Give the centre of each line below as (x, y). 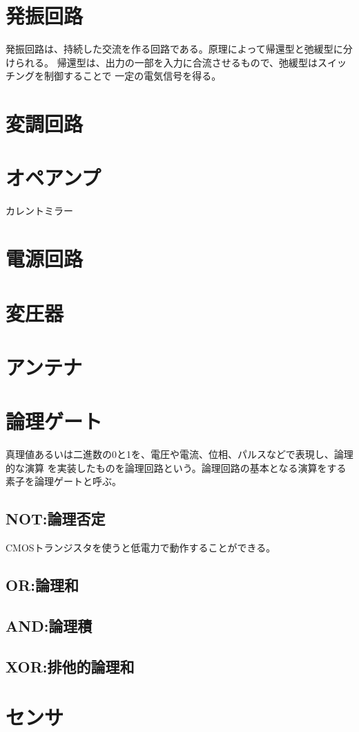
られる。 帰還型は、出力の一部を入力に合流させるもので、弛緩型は (166, 62)
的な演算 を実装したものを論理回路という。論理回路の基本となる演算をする (176, 467)
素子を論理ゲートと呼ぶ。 (64, 481)
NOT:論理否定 (56, 519)
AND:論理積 (49, 625)
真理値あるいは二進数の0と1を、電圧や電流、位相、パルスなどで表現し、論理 (179, 454)
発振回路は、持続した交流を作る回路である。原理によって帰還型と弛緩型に (174, 49)
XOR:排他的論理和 (70, 666)
